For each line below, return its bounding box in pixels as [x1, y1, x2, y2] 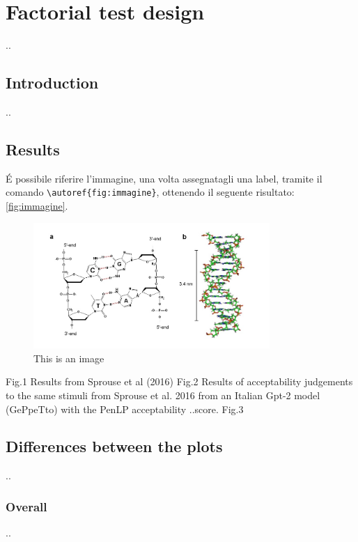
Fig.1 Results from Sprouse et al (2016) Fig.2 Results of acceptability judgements [6, 374, 353, 389]
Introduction [6, 72, 99, 93]
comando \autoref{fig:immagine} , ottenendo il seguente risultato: [6, 185, 295, 199]
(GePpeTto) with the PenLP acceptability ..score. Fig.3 [6, 401, 244, 416]
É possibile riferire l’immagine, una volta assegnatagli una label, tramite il [6, 171, 322, 185]
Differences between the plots [6, 435, 223, 457]
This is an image [33, 350, 104, 365]
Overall [6, 497, 47, 515]
